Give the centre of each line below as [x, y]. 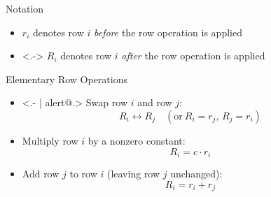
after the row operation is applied [193, 56]
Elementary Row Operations [67, 79]
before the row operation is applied [168, 32]
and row [155, 102]
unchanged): [196, 174]
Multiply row [50, 140]
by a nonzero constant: [137, 140]
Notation [25, 8]
